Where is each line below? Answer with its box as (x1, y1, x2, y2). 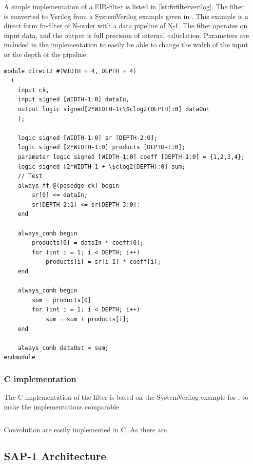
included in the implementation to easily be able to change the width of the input (4, 39, 248, 50)
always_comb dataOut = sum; (18, 344, 109, 351)
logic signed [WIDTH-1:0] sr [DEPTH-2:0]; (18, 134, 157, 141)
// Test (18, 173, 42, 180)
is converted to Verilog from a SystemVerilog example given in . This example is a (4, 11, 249, 21)
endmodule (4, 354, 36, 361)
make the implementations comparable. (4, 401, 121, 411)
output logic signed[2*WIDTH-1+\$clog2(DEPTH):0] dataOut (18, 105, 210, 113)
